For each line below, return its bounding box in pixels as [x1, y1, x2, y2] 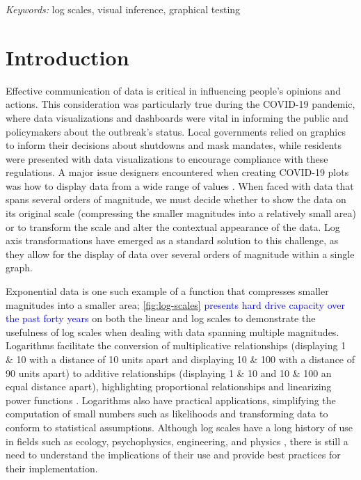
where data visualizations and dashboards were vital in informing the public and [6, 110, 348, 125]
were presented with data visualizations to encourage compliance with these [6, 151, 328, 166]
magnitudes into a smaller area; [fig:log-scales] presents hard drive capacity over [6, 297, 345, 312]
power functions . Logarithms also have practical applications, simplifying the [6, 392, 336, 407]
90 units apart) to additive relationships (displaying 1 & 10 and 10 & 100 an [6, 365, 332, 380]
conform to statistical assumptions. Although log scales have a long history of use [6, 419, 353, 434]
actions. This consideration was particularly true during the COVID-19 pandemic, [6, 97, 355, 111]
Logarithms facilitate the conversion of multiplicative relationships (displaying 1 [6, 338, 346, 353]
